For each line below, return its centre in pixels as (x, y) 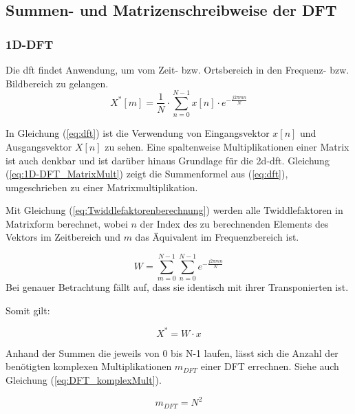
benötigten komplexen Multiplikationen (89, 366)
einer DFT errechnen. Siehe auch (270, 366)
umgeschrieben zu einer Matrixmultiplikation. (102, 187)
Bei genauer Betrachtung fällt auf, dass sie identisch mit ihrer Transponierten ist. (177, 287)
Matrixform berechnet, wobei (67, 223)
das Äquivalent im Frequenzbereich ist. (217, 237)
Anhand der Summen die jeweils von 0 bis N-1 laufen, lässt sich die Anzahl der (172, 352)
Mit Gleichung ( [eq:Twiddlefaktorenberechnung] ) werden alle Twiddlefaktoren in (174, 210)
